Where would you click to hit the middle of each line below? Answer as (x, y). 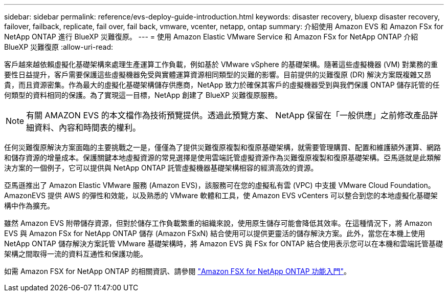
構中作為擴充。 (29, 206)
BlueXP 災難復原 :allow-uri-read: (59, 47)
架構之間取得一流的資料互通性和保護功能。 (76, 254)
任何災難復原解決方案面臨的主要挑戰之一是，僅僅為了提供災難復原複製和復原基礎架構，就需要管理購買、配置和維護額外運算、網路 (222, 147)
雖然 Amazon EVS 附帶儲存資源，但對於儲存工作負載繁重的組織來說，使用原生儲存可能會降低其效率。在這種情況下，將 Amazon (218, 223)
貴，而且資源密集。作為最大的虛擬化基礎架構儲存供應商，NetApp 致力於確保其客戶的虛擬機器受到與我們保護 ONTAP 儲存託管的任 (222, 85)
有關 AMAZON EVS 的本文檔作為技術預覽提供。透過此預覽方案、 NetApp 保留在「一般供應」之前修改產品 (228, 115)
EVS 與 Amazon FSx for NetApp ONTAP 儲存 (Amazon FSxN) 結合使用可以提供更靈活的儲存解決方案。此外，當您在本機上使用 (215, 233)
